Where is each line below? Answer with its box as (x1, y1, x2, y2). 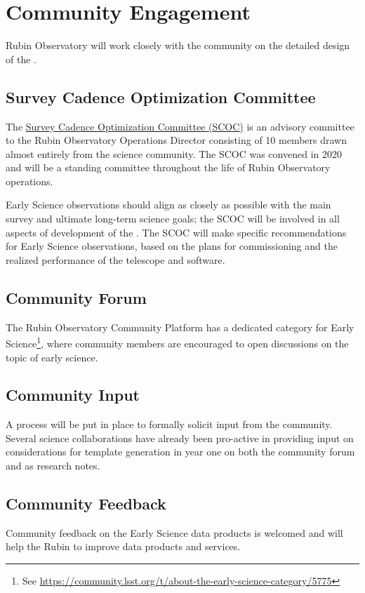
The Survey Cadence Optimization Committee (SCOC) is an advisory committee (6, 119, 354, 133)
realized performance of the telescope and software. (6, 252, 225, 267)
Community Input (6, 384, 140, 406)
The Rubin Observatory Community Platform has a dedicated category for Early (6, 319, 354, 334)
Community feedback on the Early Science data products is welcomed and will (6, 525, 343, 540)
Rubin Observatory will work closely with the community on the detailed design (6, 38, 350, 53)
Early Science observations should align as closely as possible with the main (6, 197, 331, 212)
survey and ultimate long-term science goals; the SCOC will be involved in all (6, 211, 340, 226)
